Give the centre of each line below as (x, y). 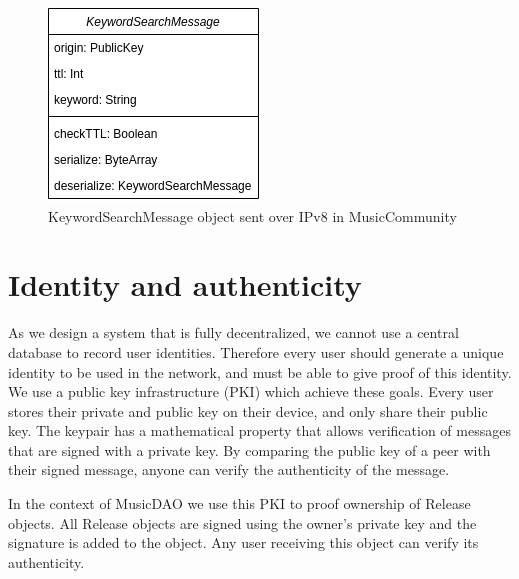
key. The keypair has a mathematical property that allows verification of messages (259, 430)
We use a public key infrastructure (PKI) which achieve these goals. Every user (251, 391)
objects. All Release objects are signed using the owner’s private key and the (242, 522)
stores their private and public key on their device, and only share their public (248, 410)
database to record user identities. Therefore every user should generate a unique (256, 351)
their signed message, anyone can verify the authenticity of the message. (229, 469)
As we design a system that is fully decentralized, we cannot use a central (233, 332)
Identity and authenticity (185, 284)
